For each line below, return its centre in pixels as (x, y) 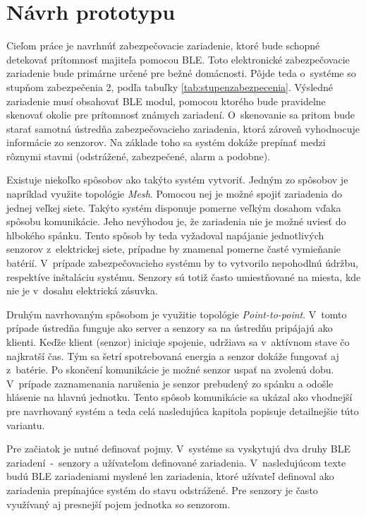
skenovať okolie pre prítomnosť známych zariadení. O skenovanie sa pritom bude (181, 115)
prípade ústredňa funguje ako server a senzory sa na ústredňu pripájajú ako (170, 328)
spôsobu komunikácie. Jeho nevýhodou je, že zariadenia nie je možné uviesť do (176, 221)
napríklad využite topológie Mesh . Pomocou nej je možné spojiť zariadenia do (175, 194)
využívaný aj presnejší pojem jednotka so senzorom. (118, 504)
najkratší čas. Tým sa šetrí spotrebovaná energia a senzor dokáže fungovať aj (173, 355)
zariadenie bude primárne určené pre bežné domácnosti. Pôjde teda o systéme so (181, 73)
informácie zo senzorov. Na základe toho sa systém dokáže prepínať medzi (166, 142)
